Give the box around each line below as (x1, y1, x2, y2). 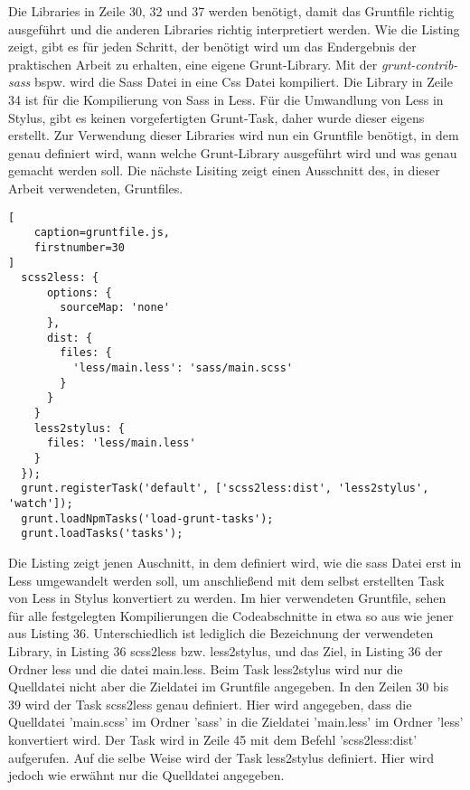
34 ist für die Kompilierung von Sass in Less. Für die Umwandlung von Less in (8, 89, 444, 108)
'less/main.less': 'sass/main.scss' (72, 362, 293, 375)
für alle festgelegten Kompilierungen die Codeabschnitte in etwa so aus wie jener (8, 606, 454, 625)
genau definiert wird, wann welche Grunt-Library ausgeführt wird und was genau (8, 143, 457, 162)
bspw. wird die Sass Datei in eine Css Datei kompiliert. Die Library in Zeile (34, 72, 453, 91)
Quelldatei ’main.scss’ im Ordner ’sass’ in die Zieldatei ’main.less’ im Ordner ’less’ (8, 712, 464, 731)
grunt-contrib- (381, 54, 458, 73)
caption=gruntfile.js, (33, 226, 170, 240)
